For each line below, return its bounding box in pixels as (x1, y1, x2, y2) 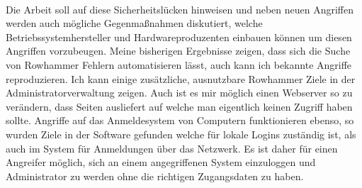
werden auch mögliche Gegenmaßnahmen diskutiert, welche (6, 16, 263, 31)
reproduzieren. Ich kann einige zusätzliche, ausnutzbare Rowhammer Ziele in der (6, 71, 356, 86)
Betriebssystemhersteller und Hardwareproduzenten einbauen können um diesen (6, 29, 352, 44)
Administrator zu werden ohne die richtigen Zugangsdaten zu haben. (6, 168, 304, 183)
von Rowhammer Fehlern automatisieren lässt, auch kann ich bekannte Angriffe (6, 57, 352, 72)
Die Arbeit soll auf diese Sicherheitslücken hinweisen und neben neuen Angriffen (6, 1, 354, 16)
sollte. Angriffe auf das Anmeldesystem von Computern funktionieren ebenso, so (6, 113, 354, 128)
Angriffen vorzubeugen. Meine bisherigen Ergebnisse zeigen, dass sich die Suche (6, 43, 351, 58)
